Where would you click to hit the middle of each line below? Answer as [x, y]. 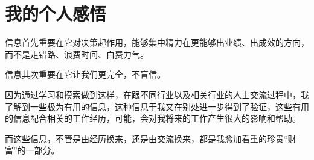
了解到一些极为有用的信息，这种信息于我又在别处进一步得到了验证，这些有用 [157, 106]
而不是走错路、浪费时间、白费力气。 [77, 54]
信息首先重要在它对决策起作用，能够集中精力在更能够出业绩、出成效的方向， [157, 42]
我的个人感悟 [56, 14]
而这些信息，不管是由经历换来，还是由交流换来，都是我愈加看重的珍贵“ [146, 138]
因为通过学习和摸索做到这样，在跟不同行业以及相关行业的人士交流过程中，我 [157, 94]
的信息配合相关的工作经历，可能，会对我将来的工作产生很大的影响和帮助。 [153, 118]
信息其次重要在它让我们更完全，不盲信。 [85, 74]
